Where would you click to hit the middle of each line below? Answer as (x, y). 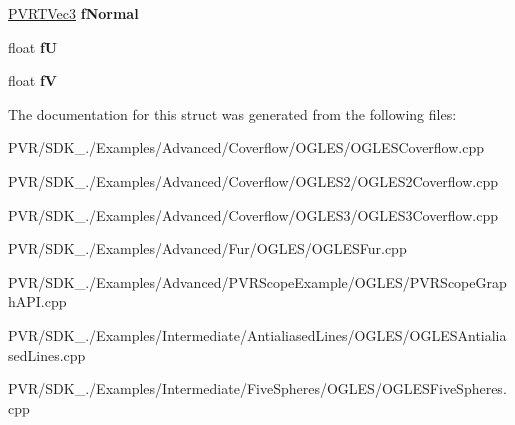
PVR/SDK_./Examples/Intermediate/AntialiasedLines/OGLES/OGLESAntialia (257, 334)
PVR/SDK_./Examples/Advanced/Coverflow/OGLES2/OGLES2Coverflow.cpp (253, 180)
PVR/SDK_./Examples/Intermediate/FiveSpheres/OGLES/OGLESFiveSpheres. (257, 388)
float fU (33, 46)
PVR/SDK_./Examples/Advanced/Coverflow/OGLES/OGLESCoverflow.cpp (246, 147)
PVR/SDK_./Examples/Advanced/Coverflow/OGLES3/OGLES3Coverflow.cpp (253, 214)
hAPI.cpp (37, 301)
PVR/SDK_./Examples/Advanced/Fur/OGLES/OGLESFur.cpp (207, 248)
